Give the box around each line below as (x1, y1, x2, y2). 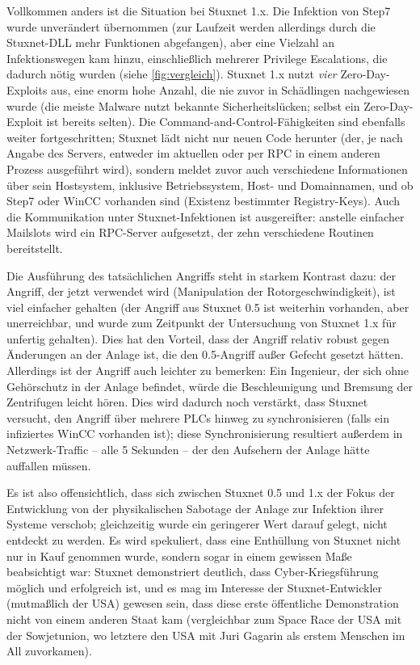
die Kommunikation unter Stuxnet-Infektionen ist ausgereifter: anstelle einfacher (6, 208, 405, 225)
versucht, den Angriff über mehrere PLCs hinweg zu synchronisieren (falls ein (6, 409, 389, 426)
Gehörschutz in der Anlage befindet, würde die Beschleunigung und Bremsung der (6, 377, 413, 394)
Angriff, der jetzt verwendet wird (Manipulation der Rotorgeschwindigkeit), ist (6, 283, 396, 300)
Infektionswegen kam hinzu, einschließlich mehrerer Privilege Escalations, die (6, 49, 388, 66)
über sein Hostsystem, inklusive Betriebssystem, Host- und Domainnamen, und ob (6, 176, 414, 193)
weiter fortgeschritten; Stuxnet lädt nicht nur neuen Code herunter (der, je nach (6, 128, 403, 145)
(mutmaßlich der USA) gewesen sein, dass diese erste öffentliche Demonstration (6, 595, 399, 612)
